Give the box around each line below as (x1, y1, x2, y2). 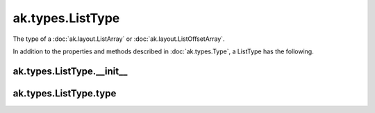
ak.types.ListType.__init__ (12, 65, 128, 77)
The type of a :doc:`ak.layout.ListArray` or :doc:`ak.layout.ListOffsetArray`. (12, 35, 225, 43)
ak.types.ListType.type (12, 87, 117, 99)
